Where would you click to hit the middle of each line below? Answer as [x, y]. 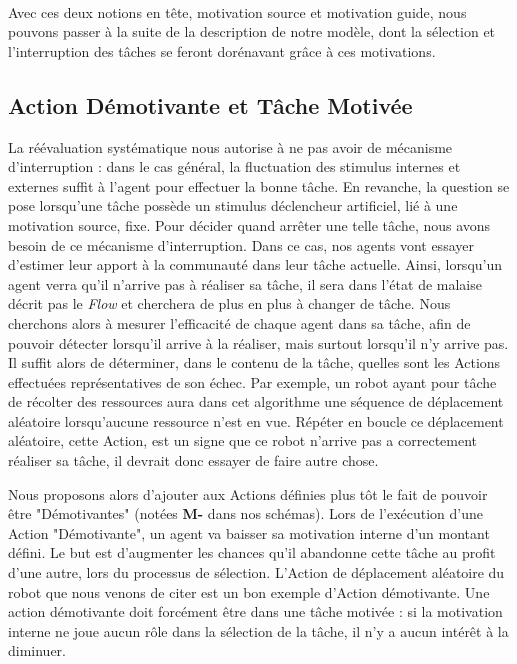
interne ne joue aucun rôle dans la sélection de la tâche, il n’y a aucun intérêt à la [258, 630]
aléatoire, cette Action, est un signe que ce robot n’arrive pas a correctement [243, 440]
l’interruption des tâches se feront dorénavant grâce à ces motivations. [222, 50]
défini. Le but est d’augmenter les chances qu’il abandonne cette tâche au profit [252, 552]
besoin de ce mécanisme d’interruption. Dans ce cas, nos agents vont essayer [241, 244]
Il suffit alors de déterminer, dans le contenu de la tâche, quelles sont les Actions [254, 362]
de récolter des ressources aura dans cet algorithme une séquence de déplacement [256, 401]
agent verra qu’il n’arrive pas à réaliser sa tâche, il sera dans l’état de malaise [245, 283]
